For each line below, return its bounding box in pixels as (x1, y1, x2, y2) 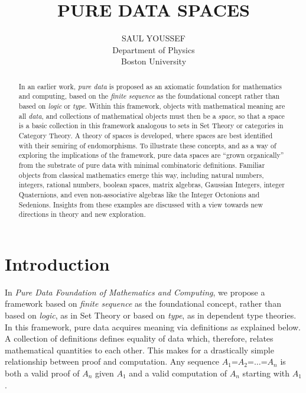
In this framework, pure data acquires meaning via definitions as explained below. (5, 320, 301, 333)
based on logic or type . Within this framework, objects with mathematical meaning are (18, 101, 285, 111)
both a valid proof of (5, 366, 80, 379)
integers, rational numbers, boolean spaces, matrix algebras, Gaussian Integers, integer (18, 180, 285, 190)
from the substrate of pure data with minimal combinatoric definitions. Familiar (18, 160, 265, 170)
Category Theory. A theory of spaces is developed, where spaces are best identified (18, 130, 273, 140)
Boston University (121, 55, 187, 67)
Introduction (5, 251, 110, 275)
